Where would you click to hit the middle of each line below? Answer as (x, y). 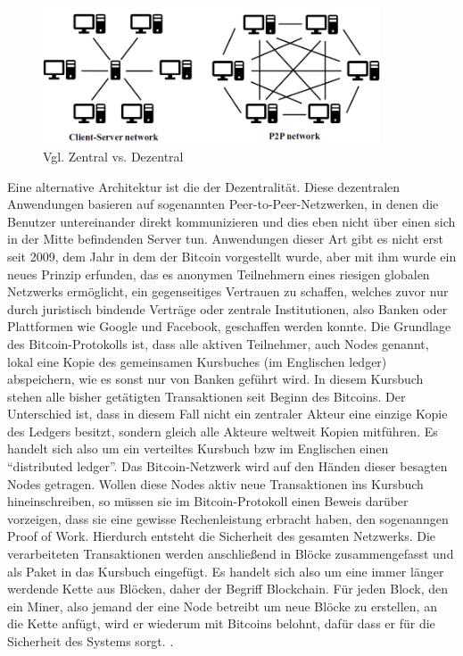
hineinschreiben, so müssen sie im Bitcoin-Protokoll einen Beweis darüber (208, 501)
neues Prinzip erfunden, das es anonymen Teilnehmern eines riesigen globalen (219, 274)
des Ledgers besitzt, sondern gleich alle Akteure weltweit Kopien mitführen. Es (223, 431)
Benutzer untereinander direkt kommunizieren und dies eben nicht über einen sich (231, 221)
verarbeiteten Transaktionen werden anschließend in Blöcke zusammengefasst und (231, 554)
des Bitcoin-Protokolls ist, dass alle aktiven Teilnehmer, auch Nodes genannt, (218, 343)
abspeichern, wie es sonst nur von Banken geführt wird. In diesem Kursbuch (215, 379)
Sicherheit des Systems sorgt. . (91, 641)
